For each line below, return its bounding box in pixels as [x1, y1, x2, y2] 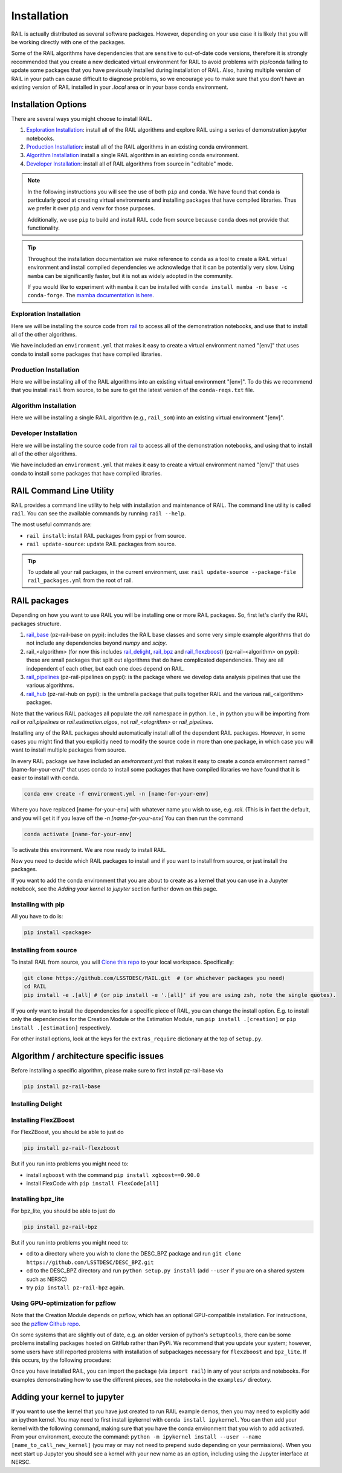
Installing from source [11, 946, 77, 954]
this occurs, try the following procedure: [11, 1356, 111, 1364]
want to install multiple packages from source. [11, 746, 126, 753]
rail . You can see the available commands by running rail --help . [11, 510, 186, 517]
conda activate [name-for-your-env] [24, 831, 133, 837]
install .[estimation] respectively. [11, 1024, 112, 1031]
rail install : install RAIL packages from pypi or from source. [26, 532, 187, 539]
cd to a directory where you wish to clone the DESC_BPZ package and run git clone [26, 1250, 241, 1257]
